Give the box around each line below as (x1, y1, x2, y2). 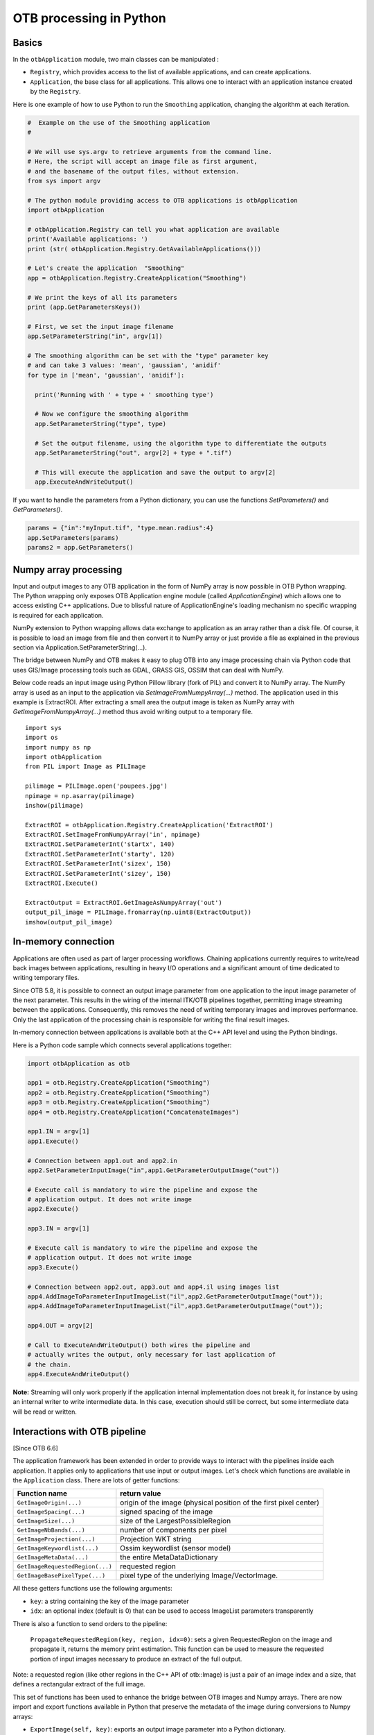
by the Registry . (30, 87, 81, 96)
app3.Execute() (27, 1263, 79, 1271)
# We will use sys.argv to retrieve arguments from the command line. (27, 148, 273, 155)
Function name (17, 1489, 68, 1498)
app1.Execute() (27, 1137, 79, 1145)
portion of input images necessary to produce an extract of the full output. (30, 1654, 242, 1663)
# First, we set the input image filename (27, 323, 174, 330)
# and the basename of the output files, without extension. (27, 167, 240, 175)
